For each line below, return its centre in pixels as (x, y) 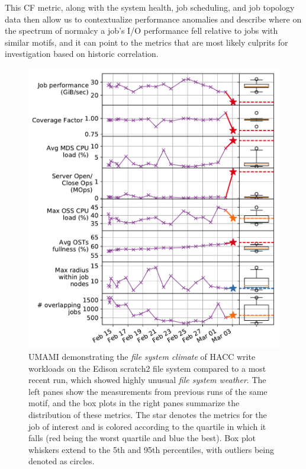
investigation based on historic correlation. (82, 54)
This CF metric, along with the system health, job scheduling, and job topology (150, 7)
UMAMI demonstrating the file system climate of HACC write (142, 356)
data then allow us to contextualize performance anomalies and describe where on (153, 19)
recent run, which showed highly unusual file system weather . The (147, 380)
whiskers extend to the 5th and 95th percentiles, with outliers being (151, 449)
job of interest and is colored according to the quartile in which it (147, 426)
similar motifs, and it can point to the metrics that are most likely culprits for (146, 42)
